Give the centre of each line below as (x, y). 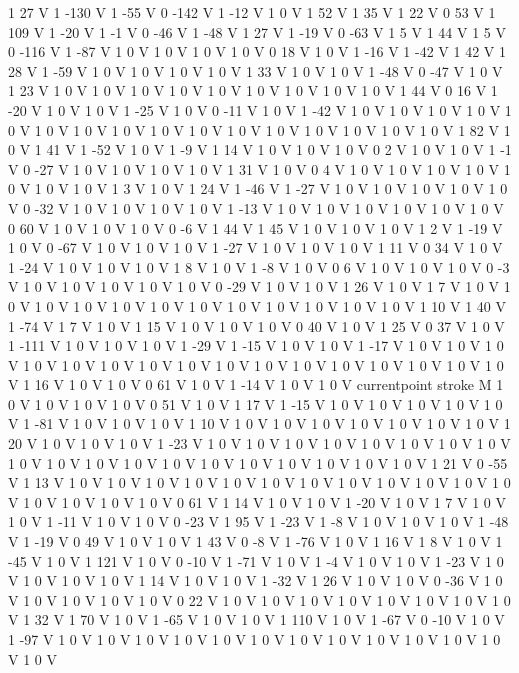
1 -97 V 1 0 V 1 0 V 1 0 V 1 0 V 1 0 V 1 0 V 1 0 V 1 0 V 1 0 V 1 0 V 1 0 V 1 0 (254, 639)
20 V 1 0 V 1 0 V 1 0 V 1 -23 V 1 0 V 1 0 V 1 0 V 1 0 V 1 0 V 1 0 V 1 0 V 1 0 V (259, 443)
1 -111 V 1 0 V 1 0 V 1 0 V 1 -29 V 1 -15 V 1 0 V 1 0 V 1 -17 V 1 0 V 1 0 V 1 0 (256, 345)
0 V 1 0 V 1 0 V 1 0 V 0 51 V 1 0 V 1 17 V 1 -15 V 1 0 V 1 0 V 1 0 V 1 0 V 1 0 (255, 403)
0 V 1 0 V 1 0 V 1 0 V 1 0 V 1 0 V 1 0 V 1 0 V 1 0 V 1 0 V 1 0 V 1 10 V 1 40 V (257, 305)
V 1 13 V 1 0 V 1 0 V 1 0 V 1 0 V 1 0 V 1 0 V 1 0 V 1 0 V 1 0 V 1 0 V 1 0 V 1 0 (259, 482)
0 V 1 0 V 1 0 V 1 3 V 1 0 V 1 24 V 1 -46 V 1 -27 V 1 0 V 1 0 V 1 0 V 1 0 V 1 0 (258, 188)
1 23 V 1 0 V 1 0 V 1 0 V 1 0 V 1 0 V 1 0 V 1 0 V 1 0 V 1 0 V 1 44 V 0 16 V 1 (253, 90)
